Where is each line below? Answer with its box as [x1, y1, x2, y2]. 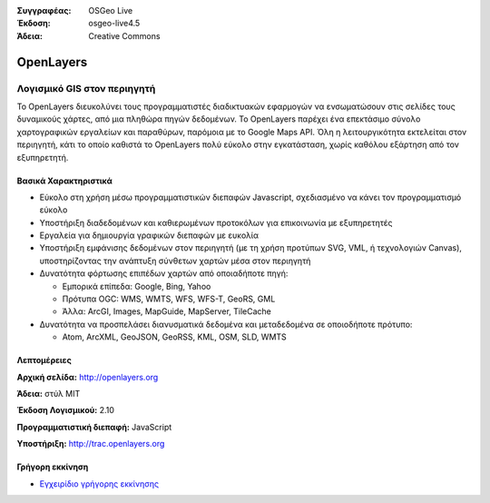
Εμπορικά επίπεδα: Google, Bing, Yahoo [62, 281, 211, 291]
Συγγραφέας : [16, 5, 72, 15]
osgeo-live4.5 [88, 18, 141, 29]
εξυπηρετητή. [16, 152, 69, 163]
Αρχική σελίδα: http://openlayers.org [16, 371, 159, 382]
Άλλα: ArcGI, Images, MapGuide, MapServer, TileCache [62, 306, 271, 317]
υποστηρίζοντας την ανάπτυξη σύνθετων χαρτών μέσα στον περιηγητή [39, 255, 311, 266]
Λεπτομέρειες [16, 355, 72, 366]
